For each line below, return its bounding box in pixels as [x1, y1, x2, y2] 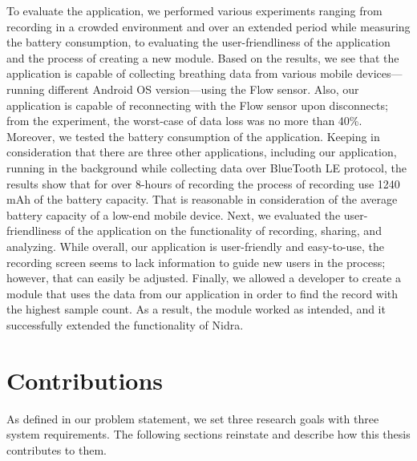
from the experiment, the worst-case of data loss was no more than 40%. [6, 112, 362, 129]
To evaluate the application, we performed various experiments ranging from [6, 2, 383, 18]
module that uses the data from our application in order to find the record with [6, 285, 399, 301]
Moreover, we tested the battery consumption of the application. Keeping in [6, 127, 380, 144]
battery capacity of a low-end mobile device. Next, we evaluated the [6, 206, 341, 223]
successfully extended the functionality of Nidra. [6, 316, 244, 333]
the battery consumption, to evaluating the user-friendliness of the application [6, 34, 391, 51]
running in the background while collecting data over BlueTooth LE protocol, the [6, 159, 407, 176]
